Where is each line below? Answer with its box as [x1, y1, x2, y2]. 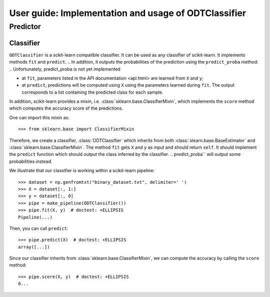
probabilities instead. [9, 158, 52, 164]
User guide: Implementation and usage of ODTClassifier [9, 8, 246, 19]
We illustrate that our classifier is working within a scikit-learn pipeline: [9, 168, 155, 174]
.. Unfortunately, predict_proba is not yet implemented [9, 66, 121, 72]
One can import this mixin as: [9, 114, 69, 120]
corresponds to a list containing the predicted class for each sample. [21, 89, 163, 95]
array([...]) [18, 244, 50, 250]
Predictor [9, 22, 41, 31]
